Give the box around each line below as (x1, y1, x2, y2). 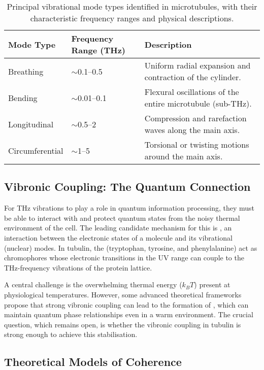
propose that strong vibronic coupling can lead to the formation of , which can (4, 299, 249, 310)
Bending (8, 91, 38, 104)
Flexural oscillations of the (144, 86, 239, 97)
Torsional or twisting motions (144, 139, 249, 150)
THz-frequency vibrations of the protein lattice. (4, 262, 152, 273)
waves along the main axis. (144, 124, 240, 136)
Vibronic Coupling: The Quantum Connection (4, 179, 251, 194)
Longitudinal (8, 118, 54, 130)
